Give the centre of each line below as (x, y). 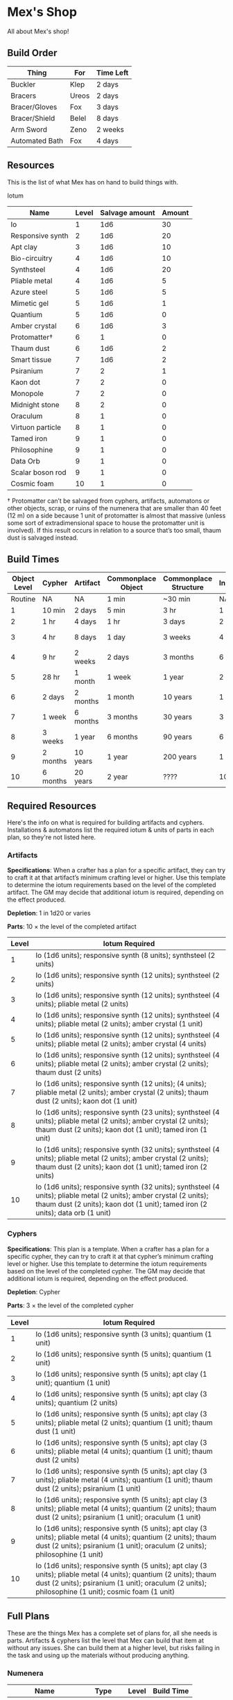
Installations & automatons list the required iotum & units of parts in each (111, 830)
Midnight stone (35, 404)
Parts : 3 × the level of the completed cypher (70, 1305)
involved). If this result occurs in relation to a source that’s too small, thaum (114, 530)
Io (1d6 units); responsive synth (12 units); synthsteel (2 (128, 975)
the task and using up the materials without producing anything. (98, 1655)
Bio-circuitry (32, 258)
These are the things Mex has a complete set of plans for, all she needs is (112, 1633)
